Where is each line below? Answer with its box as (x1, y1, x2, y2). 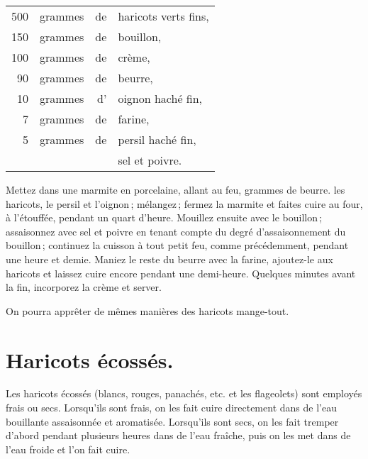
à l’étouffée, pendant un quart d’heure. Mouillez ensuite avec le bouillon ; (6, 210, 323, 225)
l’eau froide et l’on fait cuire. (6, 441, 130, 456)
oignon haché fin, (118, 90, 203, 106)
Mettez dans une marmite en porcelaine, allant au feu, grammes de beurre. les (6, 182, 345, 197)
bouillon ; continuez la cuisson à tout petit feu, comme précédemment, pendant (6, 238, 349, 253)
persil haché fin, (118, 131, 196, 148)
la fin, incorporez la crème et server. (6, 280, 162, 294)
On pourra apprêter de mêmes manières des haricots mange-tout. (6, 303, 289, 318)
